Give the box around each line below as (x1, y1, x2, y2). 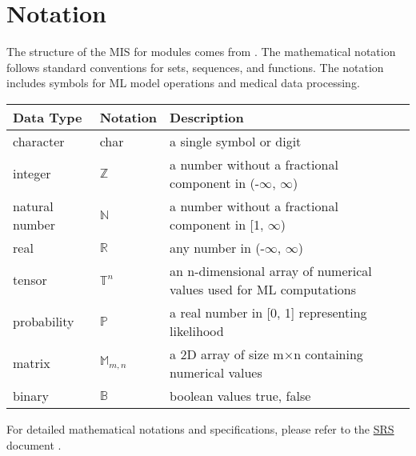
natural (13, 196, 54, 215)
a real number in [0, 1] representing (170, 302, 367, 322)
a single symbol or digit (170, 131, 302, 150)
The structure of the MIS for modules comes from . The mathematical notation (6, 43, 396, 60)
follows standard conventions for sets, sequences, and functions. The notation (6, 58, 384, 75)
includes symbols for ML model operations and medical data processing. (6, 74, 360, 91)
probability (13, 312, 74, 331)
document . (6, 436, 62, 453)
